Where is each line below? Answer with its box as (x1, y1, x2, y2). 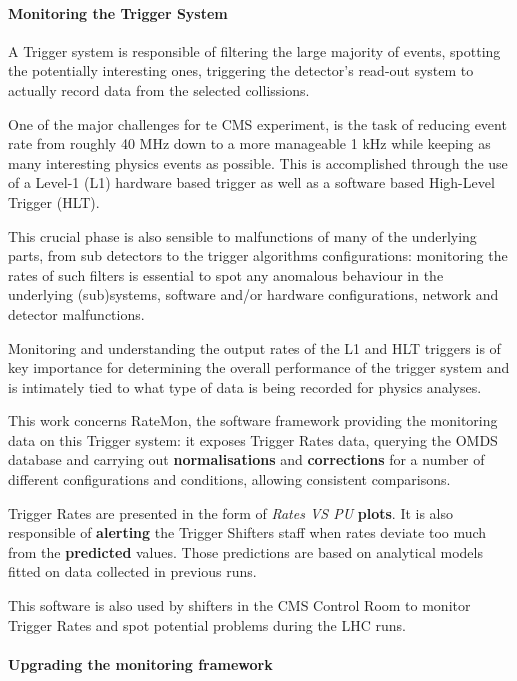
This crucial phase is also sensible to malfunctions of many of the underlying (8, 225, 477, 246)
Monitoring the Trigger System (8, 2, 228, 23)
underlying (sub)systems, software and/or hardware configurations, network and (8, 284, 499, 305)
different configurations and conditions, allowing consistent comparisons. (8, 469, 451, 490)
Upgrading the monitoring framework (8, 653, 273, 674)
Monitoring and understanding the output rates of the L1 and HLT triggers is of (8, 337, 501, 358)
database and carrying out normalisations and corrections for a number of (8, 449, 485, 470)
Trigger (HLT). (8, 191, 100, 212)
